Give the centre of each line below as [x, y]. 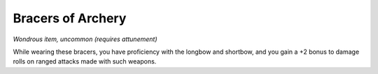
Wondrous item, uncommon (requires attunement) [85, 39]
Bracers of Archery [70, 18]
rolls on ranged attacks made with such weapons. [85, 61]
